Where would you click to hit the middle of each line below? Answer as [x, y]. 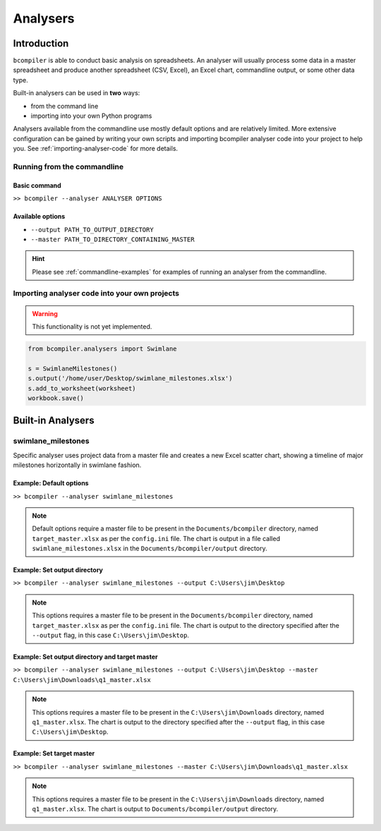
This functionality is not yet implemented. [92, 327]
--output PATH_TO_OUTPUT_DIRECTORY [92, 230]
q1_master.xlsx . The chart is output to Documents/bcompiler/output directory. [155, 808]
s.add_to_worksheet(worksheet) [82, 388]
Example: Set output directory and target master [85, 657]
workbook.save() [56, 398]
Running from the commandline [68, 166]
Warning [45, 313]
